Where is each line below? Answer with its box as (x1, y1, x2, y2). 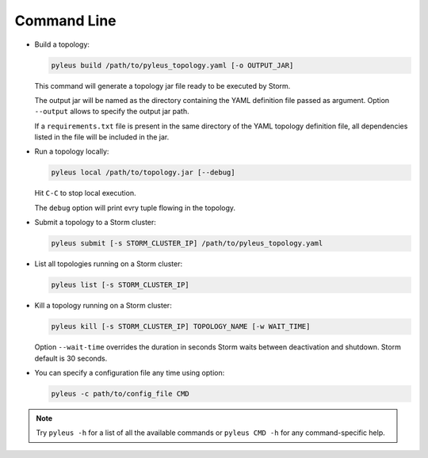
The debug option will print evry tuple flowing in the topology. (34, 203, 236, 212)
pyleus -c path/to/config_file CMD (51, 389, 189, 398)
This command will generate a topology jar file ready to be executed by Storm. (34, 81, 291, 90)
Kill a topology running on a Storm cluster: (34, 301, 172, 311)
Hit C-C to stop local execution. (34, 189, 136, 198)
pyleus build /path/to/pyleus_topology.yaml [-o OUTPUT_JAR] (51, 60, 294, 70)
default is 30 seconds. (34, 353, 108, 363)
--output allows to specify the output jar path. (34, 107, 189, 116)
